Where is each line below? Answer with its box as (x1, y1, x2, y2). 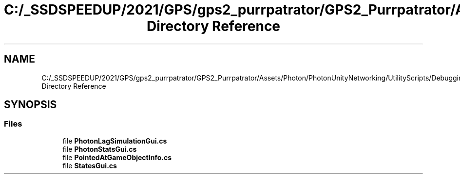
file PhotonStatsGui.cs (62, 145, 137, 153)
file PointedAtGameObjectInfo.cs (62, 153, 172, 162)
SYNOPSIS (4, 98, 57, 111)
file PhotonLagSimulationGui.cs (62, 136, 167, 145)
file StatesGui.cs (62, 161, 117, 170)
